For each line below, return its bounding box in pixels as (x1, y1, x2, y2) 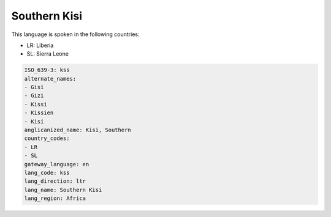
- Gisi (24, 84, 44, 91)
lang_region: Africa (24, 195, 86, 202)
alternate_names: (24, 75, 77, 82)
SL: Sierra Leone (26, 50, 69, 57)
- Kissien (24, 109, 54, 116)
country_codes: (24, 135, 70, 142)
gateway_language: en (24, 161, 89, 167)
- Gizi (24, 92, 44, 99)
